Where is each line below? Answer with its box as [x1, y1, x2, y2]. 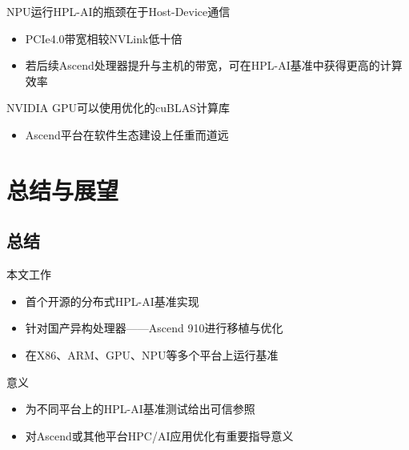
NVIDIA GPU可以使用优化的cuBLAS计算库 [6, 99, 230, 116]
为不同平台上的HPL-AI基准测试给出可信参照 [25, 400, 255, 417]
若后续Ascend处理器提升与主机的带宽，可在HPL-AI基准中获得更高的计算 [25, 57, 403, 74]
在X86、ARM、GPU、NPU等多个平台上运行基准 [25, 346, 279, 363]
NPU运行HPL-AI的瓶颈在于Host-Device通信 [6, 3, 231, 19]
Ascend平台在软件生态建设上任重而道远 [25, 126, 229, 143]
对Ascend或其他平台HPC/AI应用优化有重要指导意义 [25, 427, 294, 444]
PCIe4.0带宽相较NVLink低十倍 [25, 30, 182, 46]
